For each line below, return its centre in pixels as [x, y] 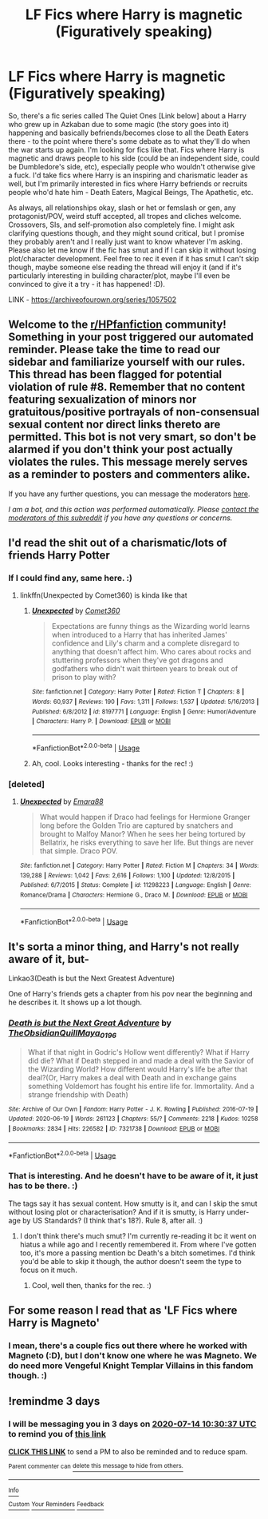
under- [238, 1211]
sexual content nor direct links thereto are [114, 425]
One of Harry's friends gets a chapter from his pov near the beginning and [130, 994]
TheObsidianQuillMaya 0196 [63, 1034]
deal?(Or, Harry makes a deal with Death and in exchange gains [132, 1077]
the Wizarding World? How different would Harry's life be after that [138, 1069]
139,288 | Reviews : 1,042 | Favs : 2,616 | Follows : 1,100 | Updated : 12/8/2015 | [127, 875]
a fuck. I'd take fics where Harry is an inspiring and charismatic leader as [128, 175]
